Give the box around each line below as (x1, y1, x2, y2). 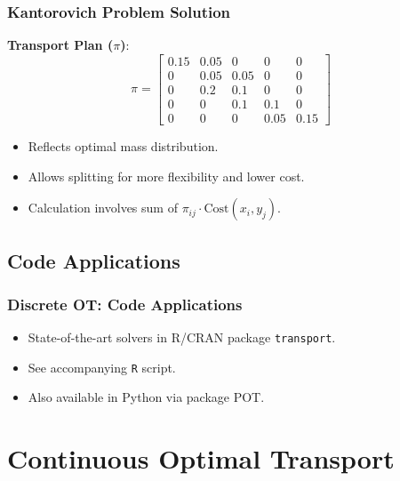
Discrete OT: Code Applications (7, 293, 243, 315)
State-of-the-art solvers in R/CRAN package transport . (28, 328, 336, 347)
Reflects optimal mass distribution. (28, 136, 219, 155)
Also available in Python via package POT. (28, 388, 265, 406)
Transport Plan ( (7, 36, 114, 54)
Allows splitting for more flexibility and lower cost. (28, 166, 305, 185)
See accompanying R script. (28, 357, 176, 376)
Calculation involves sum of (28, 198, 178, 217)
